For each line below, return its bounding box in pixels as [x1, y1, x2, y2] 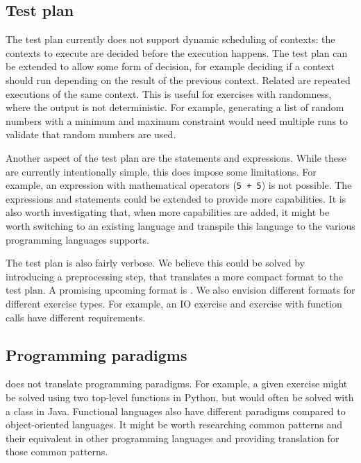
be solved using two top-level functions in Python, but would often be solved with [6, 389, 354, 404]
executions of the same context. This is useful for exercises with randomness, [6, 86, 332, 101]
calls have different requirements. [6, 310, 146, 324]
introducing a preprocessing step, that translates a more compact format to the [6, 269, 343, 283]
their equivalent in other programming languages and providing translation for [6, 430, 339, 445]
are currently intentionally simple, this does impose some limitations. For [6, 164, 317, 178]
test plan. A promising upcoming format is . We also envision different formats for [6, 283, 355, 297]
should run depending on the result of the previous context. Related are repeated [6, 72, 351, 87]
